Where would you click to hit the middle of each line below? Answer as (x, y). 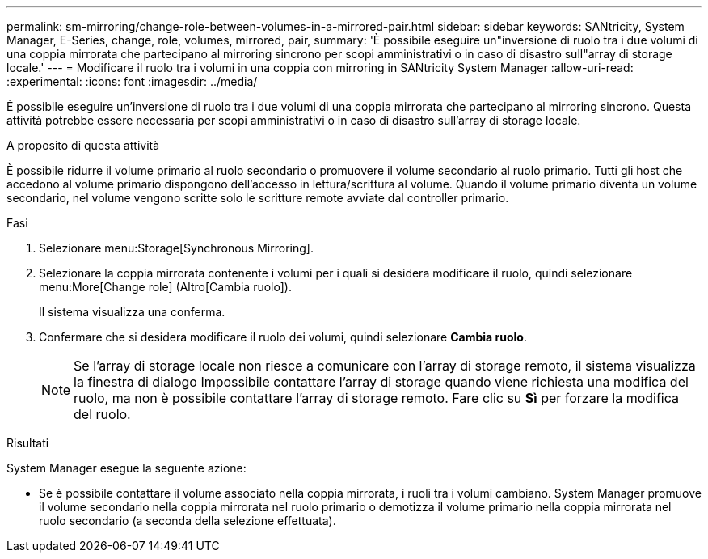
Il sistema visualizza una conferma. (132, 312)
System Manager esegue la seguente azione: (126, 468)
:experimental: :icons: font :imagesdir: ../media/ (132, 81)
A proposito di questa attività (83, 145)
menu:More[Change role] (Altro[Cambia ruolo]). (165, 287)
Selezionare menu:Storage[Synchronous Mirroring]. (176, 248)
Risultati (28, 443)
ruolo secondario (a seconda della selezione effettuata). (188, 521)
